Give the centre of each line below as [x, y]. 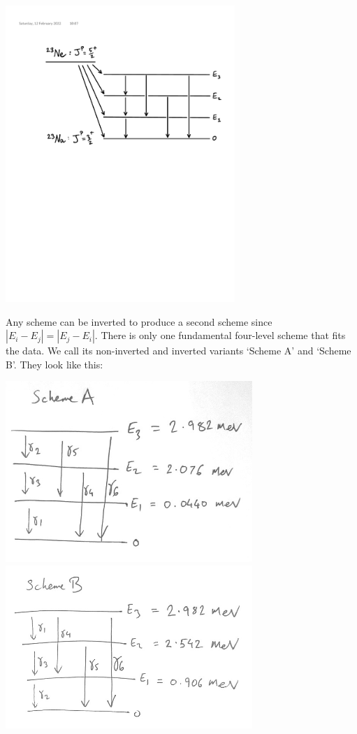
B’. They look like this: [54, 364]
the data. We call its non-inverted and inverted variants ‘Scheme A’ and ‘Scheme [178, 351]
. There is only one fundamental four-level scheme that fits [220, 335]
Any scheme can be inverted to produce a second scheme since [139, 321]
